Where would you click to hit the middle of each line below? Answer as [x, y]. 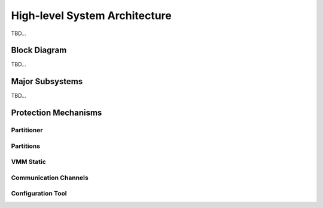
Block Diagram [39, 50]
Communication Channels [50, 178]
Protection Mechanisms [57, 113]
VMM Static [28, 162]
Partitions [26, 146]
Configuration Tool [39, 194]
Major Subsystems [47, 81]
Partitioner [27, 130]
